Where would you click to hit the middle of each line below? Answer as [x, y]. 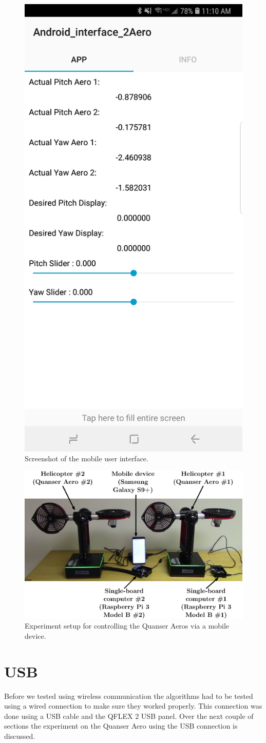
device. [35, 636]
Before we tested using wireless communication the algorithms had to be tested [129, 696]
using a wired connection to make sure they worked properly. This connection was [133, 706]
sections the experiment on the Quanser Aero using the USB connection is [121, 726]
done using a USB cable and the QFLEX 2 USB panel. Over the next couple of [129, 716]
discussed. [20, 736]
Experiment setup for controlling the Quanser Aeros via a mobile [127, 626]
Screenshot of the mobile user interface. [87, 458]
